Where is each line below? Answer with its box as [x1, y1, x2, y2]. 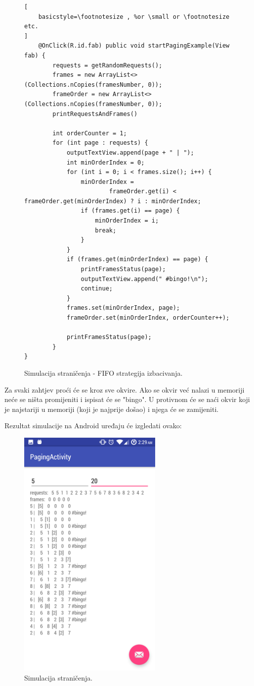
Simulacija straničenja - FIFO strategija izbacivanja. [24, 367, 183, 378]
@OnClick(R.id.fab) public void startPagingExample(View [38, 42, 230, 50]
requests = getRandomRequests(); [52, 61, 163, 69]
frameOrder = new [52, 91, 109, 98]
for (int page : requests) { [52, 139, 148, 147]
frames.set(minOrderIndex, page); [66, 304, 180, 312]
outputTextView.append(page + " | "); [66, 149, 194, 156]
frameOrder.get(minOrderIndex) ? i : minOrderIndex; [24, 197, 201, 205]
